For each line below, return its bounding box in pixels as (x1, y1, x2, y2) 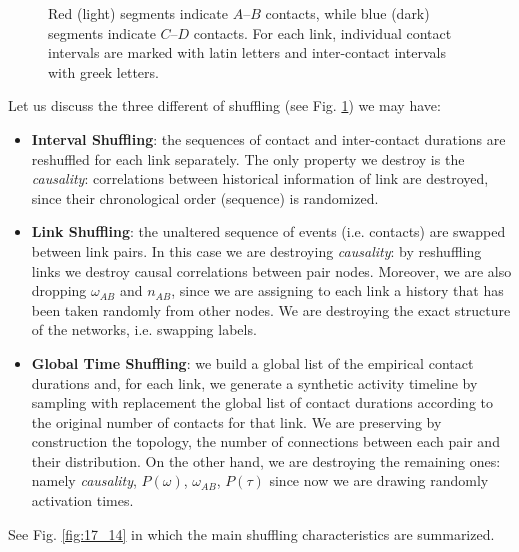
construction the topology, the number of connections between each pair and (31, 431, 500, 452)
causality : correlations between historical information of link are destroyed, (31, 168, 489, 189)
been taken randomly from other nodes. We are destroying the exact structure (31, 299, 511, 320)
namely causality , (31, 470, 137, 491)
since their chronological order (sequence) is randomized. (31, 187, 379, 208)
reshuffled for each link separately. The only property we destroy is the (31, 148, 465, 169)
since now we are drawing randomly (269, 470, 489, 491)
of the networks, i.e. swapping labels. (31, 319, 257, 340)
